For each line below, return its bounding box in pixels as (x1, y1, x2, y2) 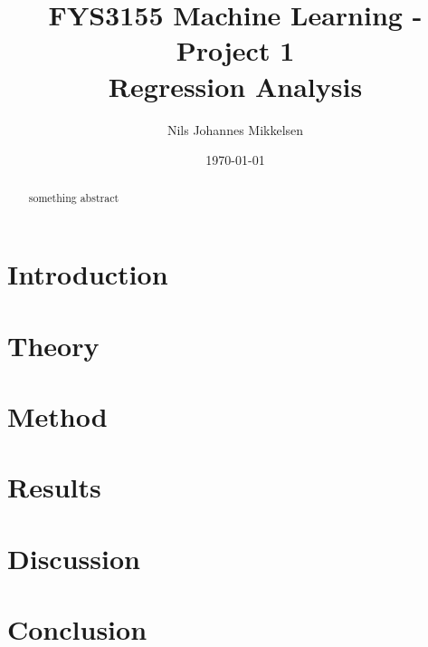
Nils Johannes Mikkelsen (166, 120, 304, 139)
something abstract (28, 190, 119, 206)
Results (7, 468, 101, 506)
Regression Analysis (108, 67, 363, 104)
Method (7, 397, 108, 434)
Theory (7, 326, 100, 363)
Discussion (7, 539, 140, 576)
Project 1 (176, 32, 295, 69)
